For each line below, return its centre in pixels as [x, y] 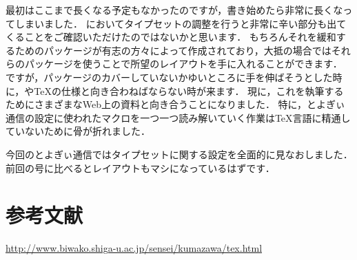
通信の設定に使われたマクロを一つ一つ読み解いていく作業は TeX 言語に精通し [178, 117]
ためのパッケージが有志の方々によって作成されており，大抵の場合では [173, 50]
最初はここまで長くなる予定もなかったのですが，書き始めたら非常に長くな [174, 10]
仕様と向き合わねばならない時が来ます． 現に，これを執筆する [202, 90]
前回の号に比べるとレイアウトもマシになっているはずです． [140, 167]
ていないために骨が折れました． [78, 131]
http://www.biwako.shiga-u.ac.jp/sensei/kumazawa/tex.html [134, 248]
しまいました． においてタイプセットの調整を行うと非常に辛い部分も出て [181, 23]
